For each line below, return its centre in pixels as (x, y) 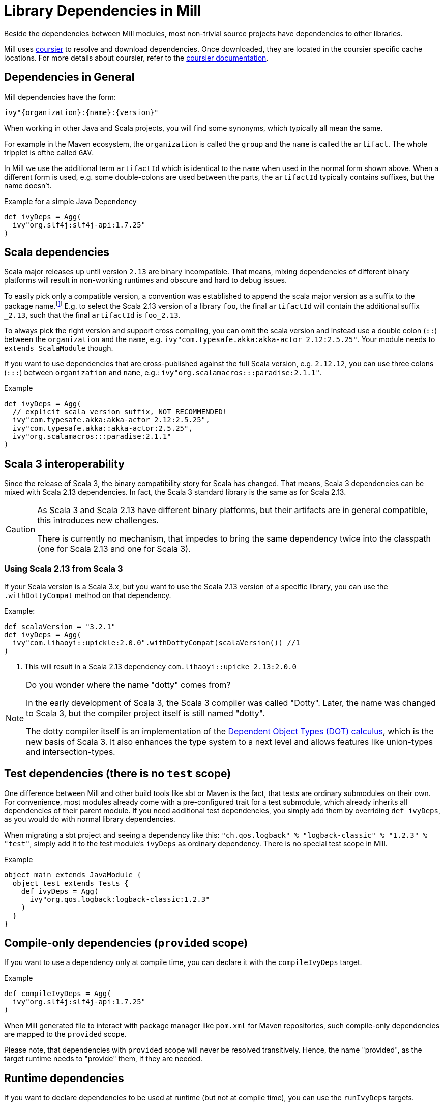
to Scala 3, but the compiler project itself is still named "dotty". (145, 713)
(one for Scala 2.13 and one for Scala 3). (114, 548)
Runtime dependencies (64, 1078)
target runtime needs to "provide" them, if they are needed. (103, 1059)
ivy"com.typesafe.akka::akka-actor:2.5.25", (102, 428)
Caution (21, 529)
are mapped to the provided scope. (65, 1034)
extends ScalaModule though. (59, 348)
